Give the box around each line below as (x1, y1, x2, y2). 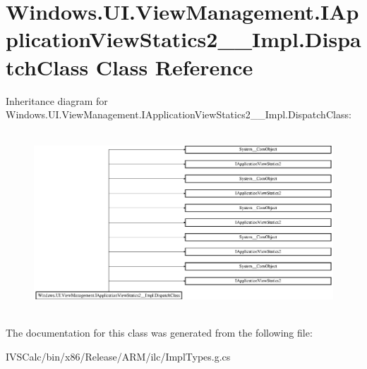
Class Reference (95, 52, 253, 81)
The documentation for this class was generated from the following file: (6, 325, 313, 340)
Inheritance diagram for (6, 93, 108, 108)
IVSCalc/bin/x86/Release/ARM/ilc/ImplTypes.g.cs (6, 349, 231, 363)
